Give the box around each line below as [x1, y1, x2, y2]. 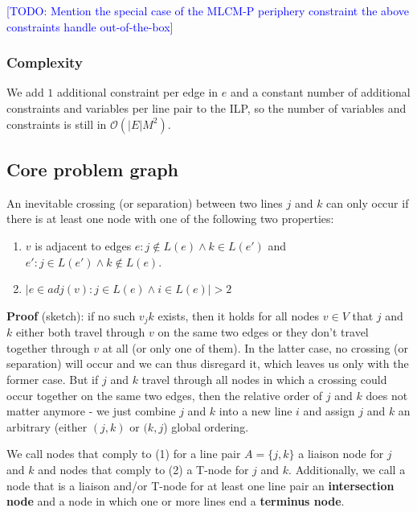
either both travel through [15, 324, 145, 341]
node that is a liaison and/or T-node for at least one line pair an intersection [6, 477, 395, 493]
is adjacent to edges [35, 237, 132, 254]
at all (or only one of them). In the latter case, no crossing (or [102, 339, 408, 356]
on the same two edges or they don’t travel [157, 324, 369, 341]
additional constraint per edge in [57, 84, 219, 101]
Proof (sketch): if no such [6, 307, 136, 324]
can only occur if [326, 194, 409, 211]
